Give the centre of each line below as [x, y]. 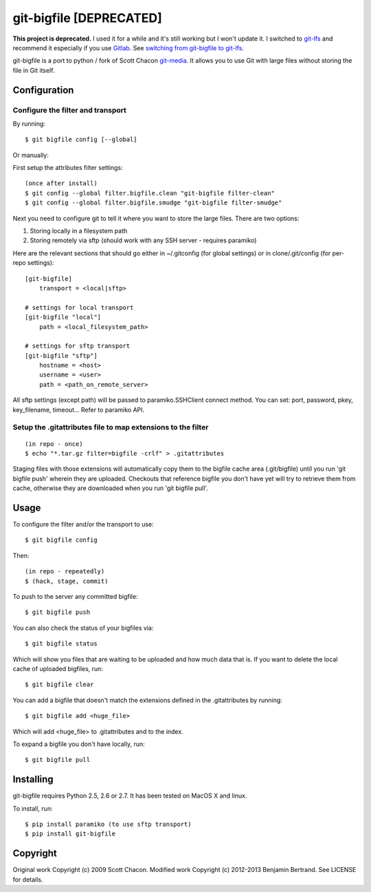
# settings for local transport [79, 307]
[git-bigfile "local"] [63, 317]
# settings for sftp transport [78, 346]
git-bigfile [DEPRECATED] [88, 18]
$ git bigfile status [61, 644]
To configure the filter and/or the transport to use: [83, 524]
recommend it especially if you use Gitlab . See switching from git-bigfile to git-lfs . [128, 47]
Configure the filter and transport [69, 110]
